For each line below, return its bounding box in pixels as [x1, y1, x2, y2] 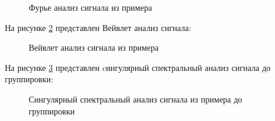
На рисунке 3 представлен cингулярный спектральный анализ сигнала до [5, 61, 271, 73]
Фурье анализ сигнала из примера [29, 1, 152, 13]
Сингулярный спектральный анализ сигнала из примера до [29, 92, 243, 105]
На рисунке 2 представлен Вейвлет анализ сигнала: [5, 21, 191, 33]
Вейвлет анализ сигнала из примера [29, 41, 159, 54]
